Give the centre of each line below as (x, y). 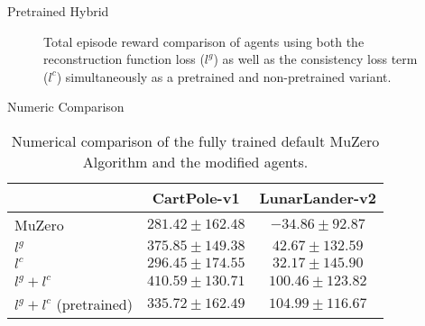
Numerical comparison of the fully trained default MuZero (195, 140)
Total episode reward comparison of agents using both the (204, 41)
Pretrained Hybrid (58, 11)
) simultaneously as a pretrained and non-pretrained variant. (224, 76)
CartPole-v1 (196, 197)
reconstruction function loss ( (124, 59)
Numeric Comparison (66, 107)
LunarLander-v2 (318, 197)
